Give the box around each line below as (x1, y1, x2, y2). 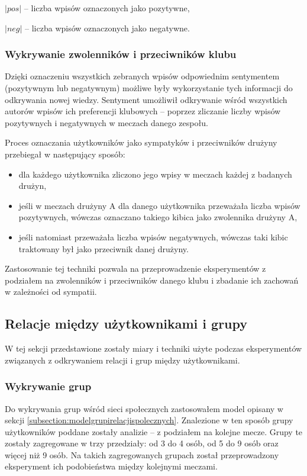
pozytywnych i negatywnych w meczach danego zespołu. (5, 116, 208, 128)
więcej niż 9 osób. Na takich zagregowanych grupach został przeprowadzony (5, 448, 279, 461)
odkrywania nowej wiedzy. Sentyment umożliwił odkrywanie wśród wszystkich (5, 93, 287, 105)
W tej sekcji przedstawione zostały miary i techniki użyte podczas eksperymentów (5, 342, 302, 355)
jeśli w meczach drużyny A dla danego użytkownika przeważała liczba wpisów (18, 199, 300, 211)
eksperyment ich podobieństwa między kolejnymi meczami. (5, 460, 218, 472)
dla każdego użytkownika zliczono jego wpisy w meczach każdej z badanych (18, 168, 292, 180)
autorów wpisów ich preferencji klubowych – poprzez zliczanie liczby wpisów (5, 105, 281, 117)
